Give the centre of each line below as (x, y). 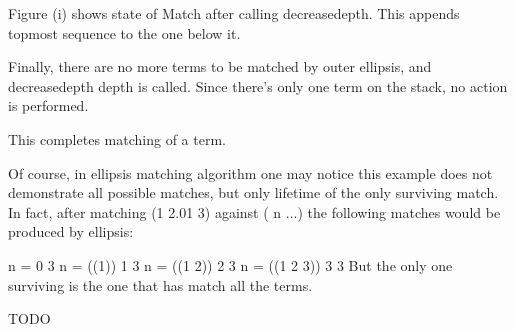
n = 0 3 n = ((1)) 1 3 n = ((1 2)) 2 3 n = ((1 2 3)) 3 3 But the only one (230, 264)
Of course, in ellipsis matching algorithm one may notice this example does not (250, 172)
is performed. (48, 105)
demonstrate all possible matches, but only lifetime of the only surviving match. (253, 192)
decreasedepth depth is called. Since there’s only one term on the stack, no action (258, 85)
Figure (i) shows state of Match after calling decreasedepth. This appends (234, 13)
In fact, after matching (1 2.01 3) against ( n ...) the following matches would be (254, 211)
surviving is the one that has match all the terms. (160, 284)
